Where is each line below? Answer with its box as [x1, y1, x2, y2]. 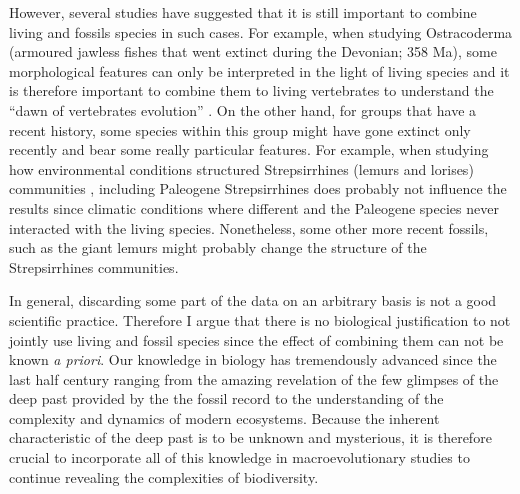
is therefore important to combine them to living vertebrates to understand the [9, 80, 494, 101]
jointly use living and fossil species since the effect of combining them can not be [9, 329, 504, 350]
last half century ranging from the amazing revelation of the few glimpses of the [9, 368, 499, 389]
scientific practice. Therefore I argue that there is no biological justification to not [9, 309, 511, 330]
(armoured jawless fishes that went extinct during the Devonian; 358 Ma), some [9, 41, 497, 62]
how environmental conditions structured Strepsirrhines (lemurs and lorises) [9, 158, 474, 179]
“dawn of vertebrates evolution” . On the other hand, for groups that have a [9, 99, 477, 120]
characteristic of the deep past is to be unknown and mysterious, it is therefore [9, 427, 492, 448]
